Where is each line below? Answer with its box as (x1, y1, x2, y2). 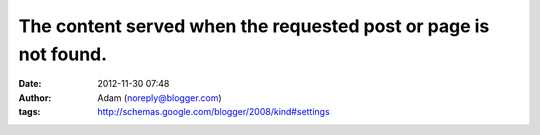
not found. (18, 43, 108, 65)
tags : (18, 106, 41, 118)
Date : (18, 78, 42, 90)
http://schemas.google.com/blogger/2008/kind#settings (97, 106, 330, 118)
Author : (18, 91, 52, 104)
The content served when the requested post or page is (18, 15, 490, 37)
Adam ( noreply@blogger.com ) (97, 91, 222, 104)
